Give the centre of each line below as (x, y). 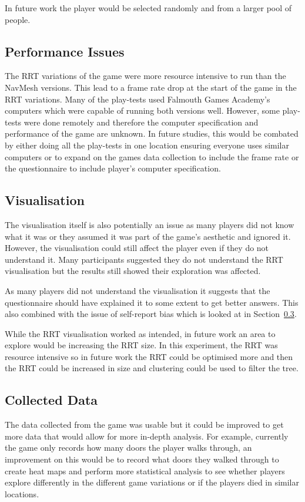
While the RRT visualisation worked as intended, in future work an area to (140, 333)
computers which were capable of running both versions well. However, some (142, 110)
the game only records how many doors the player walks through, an (128, 447)
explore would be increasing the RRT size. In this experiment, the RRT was (141, 345)
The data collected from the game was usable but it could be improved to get (144, 425)
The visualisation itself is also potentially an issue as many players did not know (150, 224)
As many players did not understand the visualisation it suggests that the (138, 290)
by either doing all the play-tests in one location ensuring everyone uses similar (147, 145)
